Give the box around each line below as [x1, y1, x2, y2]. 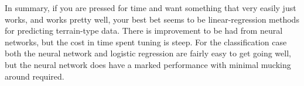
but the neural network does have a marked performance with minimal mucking [5, 58, 291, 70]
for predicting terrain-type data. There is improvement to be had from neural [5, 24, 283, 37]
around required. [5, 70, 64, 82]
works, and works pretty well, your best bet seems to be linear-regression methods [5, 13, 299, 25]
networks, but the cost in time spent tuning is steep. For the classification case [5, 35, 287, 48]
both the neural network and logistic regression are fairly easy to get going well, [5, 47, 291, 59]
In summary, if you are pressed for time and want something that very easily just [5, 2, 296, 13]
